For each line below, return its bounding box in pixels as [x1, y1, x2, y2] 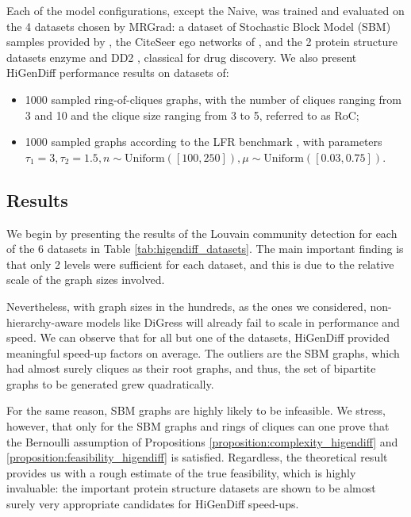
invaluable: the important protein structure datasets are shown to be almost [6, 480, 376, 496]
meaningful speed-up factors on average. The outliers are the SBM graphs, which [6, 344, 400, 361]
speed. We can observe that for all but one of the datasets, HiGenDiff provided [6, 329, 390, 346]
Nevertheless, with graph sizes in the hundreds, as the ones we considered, [6, 297, 367, 314]
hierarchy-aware [6, 313, 83, 330]
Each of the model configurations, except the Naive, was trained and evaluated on [6, 2, 405, 18]
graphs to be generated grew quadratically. [6, 375, 214, 392]
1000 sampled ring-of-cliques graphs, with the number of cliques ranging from [25, 90, 401, 107]
